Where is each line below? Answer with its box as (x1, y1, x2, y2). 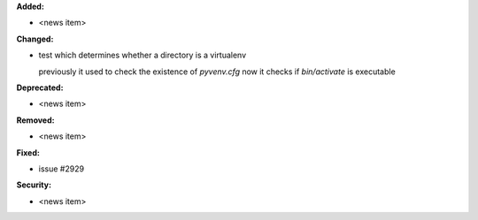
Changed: (16, 34, 54, 44)
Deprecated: (16, 82, 64, 93)
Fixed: (16, 147, 40, 158)
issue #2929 (38, 163, 84, 174)
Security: (16, 179, 52, 190)
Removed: (16, 115, 55, 125)
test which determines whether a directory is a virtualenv (38, 49, 247, 61)
